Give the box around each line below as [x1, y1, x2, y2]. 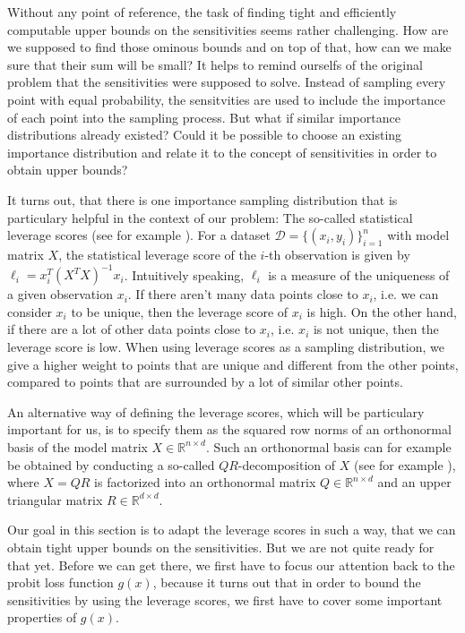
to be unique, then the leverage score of [71, 302, 288, 321]
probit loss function [7, 573, 114, 592]
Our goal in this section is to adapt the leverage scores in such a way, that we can [7, 520, 456, 539]
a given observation [7, 285, 113, 304]
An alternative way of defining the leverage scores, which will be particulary [7, 402, 425, 421]
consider [7, 302, 52, 321]
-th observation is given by [264, 245, 410, 264]
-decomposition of [237, 455, 336, 474]
